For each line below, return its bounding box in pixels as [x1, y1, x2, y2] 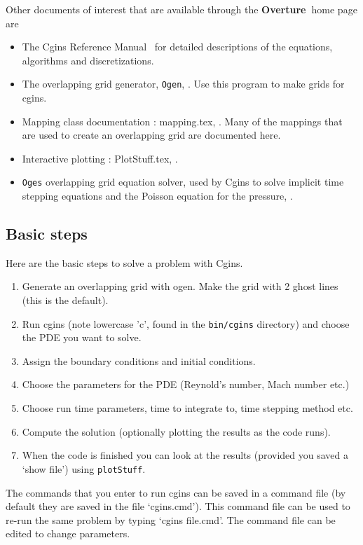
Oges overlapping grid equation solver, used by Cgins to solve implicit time [22, 174, 344, 189]
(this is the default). [22, 293, 109, 308]
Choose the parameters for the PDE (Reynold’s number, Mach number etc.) [22, 377, 350, 392]
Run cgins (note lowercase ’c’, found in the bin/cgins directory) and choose [22, 316, 350, 331]
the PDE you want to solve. [22, 330, 142, 345]
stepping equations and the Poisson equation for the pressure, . [22, 188, 293, 203]
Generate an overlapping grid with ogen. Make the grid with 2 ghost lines [22, 279, 338, 294]
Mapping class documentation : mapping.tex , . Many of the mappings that [22, 113, 343, 128]
